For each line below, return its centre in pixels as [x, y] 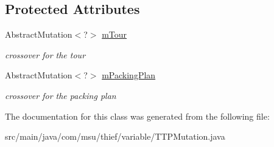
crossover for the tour [45, 54]
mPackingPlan [129, 75]
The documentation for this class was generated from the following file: [137, 116]
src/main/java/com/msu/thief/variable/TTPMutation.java [115, 136]
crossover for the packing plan [61, 95]
